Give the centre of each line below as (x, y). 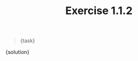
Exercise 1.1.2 (99, 11)
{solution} (18, 52)
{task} (28, 41)
